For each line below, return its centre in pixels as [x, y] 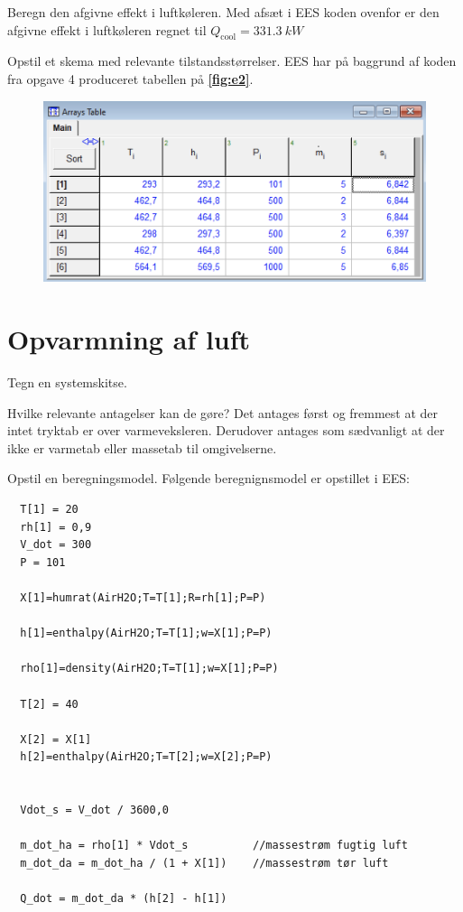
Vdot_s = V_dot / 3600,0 [94, 810]
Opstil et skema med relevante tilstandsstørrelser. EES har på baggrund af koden [232, 61]
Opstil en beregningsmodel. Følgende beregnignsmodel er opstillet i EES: [208, 478]
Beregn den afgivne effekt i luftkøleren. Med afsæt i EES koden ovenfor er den [223, 12]
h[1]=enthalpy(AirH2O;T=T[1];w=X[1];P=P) [146, 633]
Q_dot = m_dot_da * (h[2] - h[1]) [124, 899]
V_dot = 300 [56, 545]
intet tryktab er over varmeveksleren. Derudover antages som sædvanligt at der [226, 430]
